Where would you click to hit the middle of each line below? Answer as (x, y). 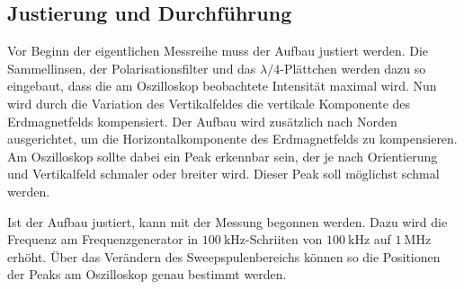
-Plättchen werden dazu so (353, 68)
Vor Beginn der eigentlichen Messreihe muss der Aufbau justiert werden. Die (218, 51)
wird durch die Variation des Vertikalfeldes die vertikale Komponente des (209, 103)
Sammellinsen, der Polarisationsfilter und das (132, 68)
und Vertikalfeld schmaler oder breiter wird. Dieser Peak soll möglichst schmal (223, 174)
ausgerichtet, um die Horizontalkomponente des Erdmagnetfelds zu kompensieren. (232, 139)
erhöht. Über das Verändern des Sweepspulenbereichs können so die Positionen (224, 256)
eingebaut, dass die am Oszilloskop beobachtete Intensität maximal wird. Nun (222, 86)
